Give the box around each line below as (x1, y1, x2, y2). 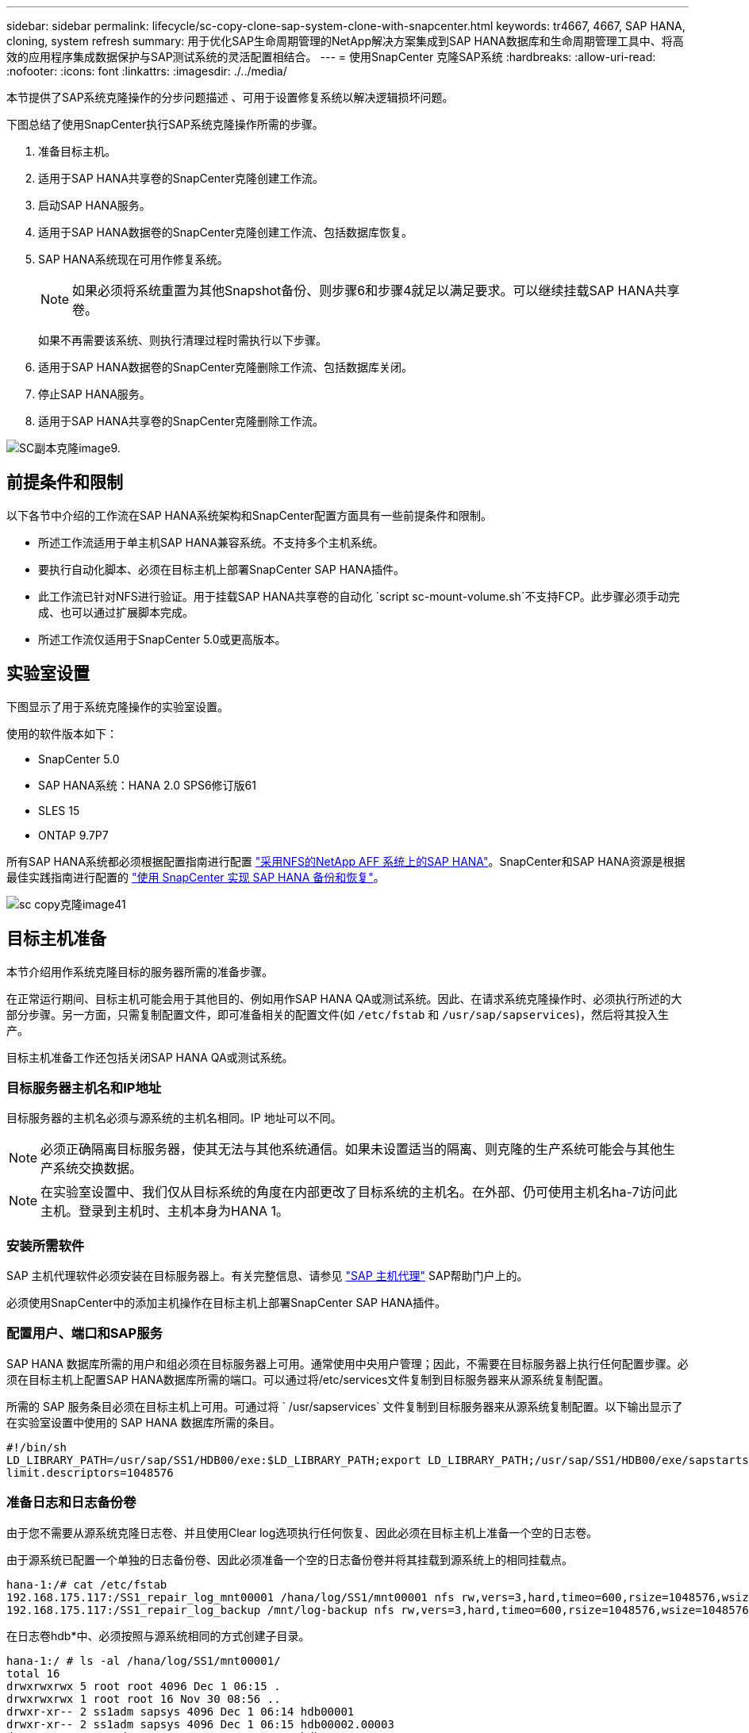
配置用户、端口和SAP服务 (6, 1325, 163, 1342)
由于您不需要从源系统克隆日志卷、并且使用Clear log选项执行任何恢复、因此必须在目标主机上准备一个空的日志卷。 (6, 1525, 598, 1539)
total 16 (6, 1666, 60, 1680)
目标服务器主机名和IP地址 (6, 1079, 162, 1096)
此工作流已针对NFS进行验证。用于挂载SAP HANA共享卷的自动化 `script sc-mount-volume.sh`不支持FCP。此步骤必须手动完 (38, 589, 680, 603)
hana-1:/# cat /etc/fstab (6, 1577, 167, 1591)
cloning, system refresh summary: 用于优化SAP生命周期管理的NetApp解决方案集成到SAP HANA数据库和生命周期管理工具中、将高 (6, 34, 684, 48)
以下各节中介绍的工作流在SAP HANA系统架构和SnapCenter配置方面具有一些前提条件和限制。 (6, 508, 493, 522)
